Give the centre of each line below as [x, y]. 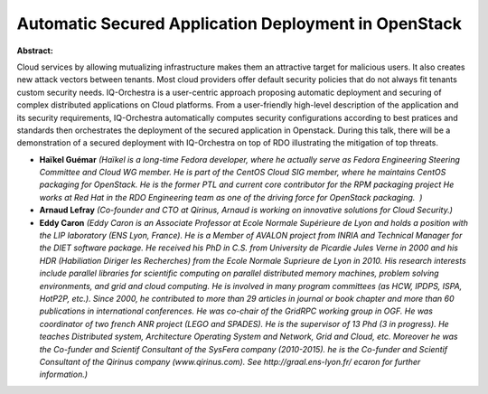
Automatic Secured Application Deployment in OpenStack [239, 23]
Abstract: [35, 51]
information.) [64, 374]
